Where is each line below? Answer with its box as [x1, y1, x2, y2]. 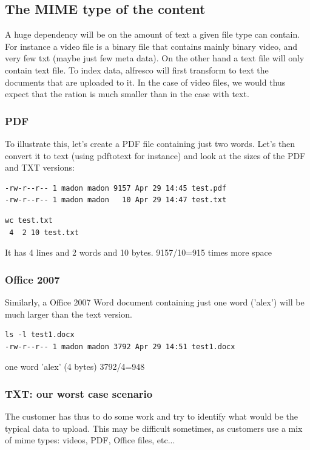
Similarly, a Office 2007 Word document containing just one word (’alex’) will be [5, 295, 305, 308]
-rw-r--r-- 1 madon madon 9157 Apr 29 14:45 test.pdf [5, 183, 227, 193]
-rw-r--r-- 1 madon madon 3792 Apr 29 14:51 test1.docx [5, 342, 235, 351]
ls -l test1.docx [5, 330, 75, 339]
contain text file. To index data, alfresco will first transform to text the [5, 63, 269, 76]
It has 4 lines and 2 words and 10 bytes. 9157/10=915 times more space [5, 246, 272, 259]
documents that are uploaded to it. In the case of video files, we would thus [5, 75, 286, 88]
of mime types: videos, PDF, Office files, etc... [5, 434, 175, 446]
